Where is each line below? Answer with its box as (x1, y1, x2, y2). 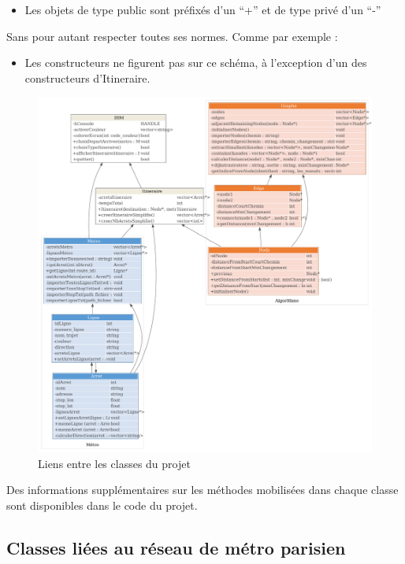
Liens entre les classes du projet (38, 455, 191, 471)
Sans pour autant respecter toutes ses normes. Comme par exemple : (6, 28, 338, 44)
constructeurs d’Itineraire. (24, 69, 150, 86)
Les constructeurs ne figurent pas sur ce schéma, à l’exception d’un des (24, 54, 367, 71)
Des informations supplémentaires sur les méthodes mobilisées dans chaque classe (6, 481, 399, 498)
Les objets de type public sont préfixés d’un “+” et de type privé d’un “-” (24, 2, 381, 17)
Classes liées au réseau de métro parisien (6, 535, 346, 559)
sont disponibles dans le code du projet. (6, 496, 198, 513)
